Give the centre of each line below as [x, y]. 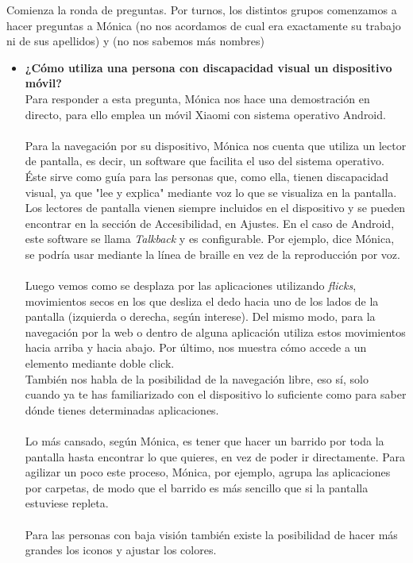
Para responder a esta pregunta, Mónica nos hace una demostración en [197, 98]
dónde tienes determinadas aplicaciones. [122, 409]
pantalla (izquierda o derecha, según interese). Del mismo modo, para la [200, 316]
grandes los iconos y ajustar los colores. [121, 550]
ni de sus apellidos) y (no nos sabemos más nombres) [135, 41]
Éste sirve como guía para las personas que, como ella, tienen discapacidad [207, 176]
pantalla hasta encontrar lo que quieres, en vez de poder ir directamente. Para [215, 456]
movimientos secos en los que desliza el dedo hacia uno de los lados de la [202, 301]
